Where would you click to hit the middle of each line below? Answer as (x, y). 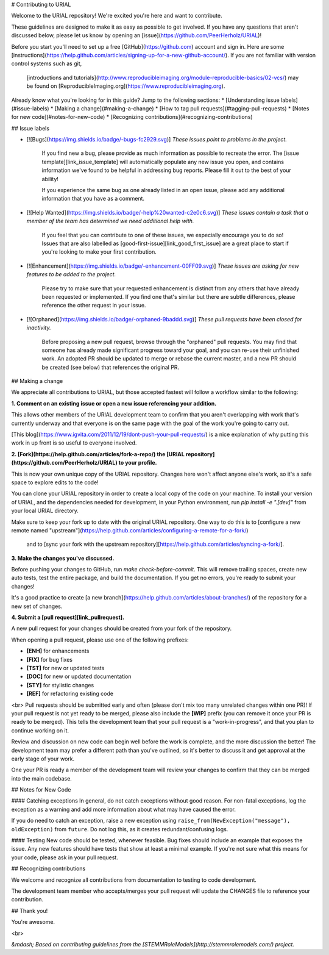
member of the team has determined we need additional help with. (110, 221)
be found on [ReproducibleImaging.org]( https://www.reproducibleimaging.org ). (126, 86)
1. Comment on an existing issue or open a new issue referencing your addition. (114, 403)
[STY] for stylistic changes (60, 685)
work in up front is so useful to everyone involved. (74, 443)
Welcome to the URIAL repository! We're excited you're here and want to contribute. (117, 16)
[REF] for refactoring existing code (70, 694)
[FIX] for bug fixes (50, 659)
